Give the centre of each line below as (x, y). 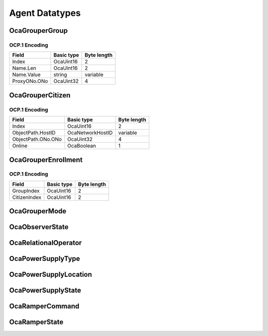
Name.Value (26, 75)
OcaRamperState (36, 322)
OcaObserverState (39, 227)
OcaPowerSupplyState (45, 291)
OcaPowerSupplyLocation (51, 275)
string (60, 75)
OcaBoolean (82, 146)
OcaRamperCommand (44, 306)
